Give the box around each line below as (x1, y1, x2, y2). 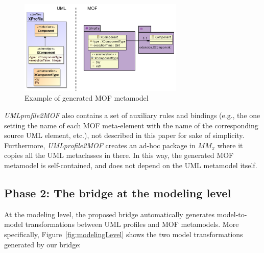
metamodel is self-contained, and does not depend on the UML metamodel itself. (4, 160, 257, 170)
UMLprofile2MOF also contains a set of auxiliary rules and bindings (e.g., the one (4, 110, 260, 121)
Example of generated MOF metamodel (25, 93, 149, 103)
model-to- (217, 209, 247, 219)
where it (217, 140, 243, 150)
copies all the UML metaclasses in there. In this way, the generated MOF (4, 150, 234, 160)
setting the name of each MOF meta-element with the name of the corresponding (4, 120, 258, 130)
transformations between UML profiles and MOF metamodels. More (25, 219, 239, 229)
